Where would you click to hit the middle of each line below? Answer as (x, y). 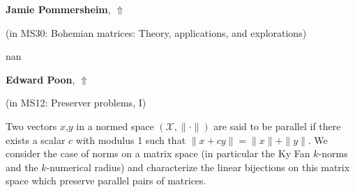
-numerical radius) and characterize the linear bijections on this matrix (198, 167)
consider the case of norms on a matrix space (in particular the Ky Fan (158, 153)
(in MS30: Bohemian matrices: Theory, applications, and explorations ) (156, 32)
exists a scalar (36, 139)
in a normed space (115, 126)
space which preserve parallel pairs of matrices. (106, 181)
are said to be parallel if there (277, 126)
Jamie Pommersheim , (58, 9)
